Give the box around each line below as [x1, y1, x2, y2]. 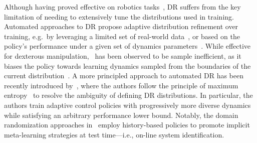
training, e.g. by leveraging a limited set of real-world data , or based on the [4, 31, 240, 41]
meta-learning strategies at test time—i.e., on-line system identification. [4, 129, 224, 139]
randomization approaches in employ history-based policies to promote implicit [4, 119, 250, 130]
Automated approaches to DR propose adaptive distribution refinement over [4, 21, 238, 32]
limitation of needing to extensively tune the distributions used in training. [4, 11, 234, 22]
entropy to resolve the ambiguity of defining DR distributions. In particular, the [4, 90, 253, 100]
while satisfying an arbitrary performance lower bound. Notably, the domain [4, 109, 238, 120]
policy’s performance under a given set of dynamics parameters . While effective [4, 41, 251, 51]
